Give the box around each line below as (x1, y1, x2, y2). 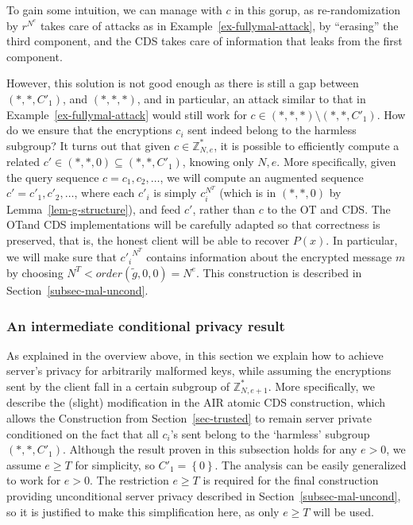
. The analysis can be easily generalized (214, 456, 407, 473)
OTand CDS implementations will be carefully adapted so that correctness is (6, 216, 380, 233)
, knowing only (182, 153, 254, 170)
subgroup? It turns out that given (6, 137, 171, 153)
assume (6, 456, 41, 473)
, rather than (192, 200, 256, 217)
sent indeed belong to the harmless (187, 122, 357, 138)
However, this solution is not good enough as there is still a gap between (6, 75, 359, 91)
